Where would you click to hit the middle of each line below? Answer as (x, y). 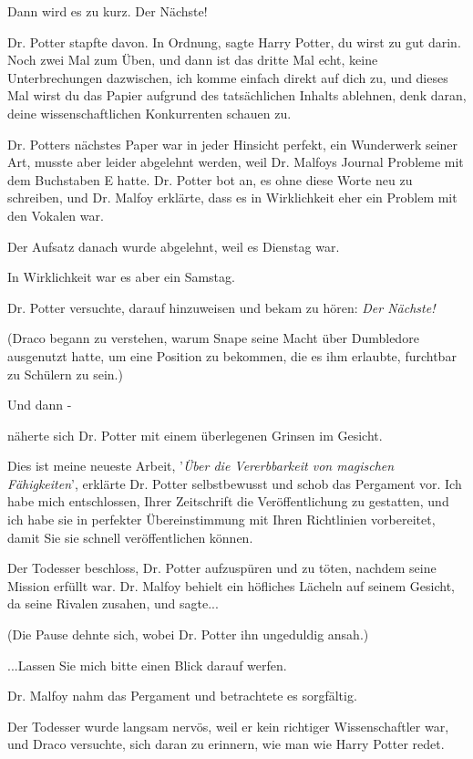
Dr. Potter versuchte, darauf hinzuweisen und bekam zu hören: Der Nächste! (221, 307)
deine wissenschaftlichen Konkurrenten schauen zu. (149, 113)
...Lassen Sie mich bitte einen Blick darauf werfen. (147, 665)
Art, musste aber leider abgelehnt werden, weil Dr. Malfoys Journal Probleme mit (236, 162)
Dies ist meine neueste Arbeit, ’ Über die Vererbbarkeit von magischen (201, 466)
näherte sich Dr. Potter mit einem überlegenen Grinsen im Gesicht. (195, 435)
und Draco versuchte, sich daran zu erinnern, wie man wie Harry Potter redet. (226, 744)
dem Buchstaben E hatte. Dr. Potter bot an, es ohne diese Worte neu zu (210, 179)
